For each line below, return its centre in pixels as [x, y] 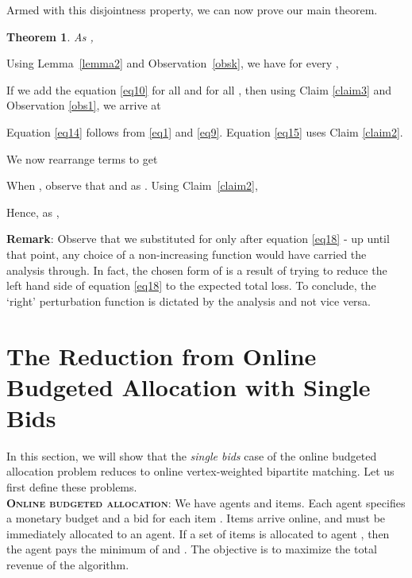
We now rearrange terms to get [82, 158]
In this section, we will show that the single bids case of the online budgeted [192, 455]
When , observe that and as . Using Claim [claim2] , [132, 185]
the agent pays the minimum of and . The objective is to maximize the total [192, 549]
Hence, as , [33, 212]
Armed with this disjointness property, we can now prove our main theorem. [192, 10]
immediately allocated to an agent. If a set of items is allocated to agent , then [198, 533]
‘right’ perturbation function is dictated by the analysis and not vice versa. [189, 301]
